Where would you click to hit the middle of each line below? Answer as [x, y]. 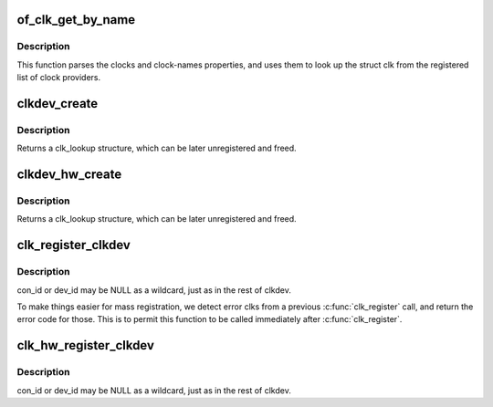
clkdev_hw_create [69, 175]
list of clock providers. [59, 78]
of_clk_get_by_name [76, 20]
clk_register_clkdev [74, 245]
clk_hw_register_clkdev [86, 345]
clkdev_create [58, 104]
